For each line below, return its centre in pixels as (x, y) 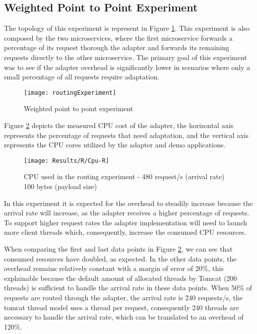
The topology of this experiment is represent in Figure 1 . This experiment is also (127, 28)
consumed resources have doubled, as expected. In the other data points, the (120, 258)
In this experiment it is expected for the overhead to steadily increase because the (128, 203)
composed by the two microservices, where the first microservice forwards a (118, 37)
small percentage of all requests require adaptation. (82, 77)
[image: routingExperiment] (70, 93)
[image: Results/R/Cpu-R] (66, 161)
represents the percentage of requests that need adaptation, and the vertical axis (126, 135)
